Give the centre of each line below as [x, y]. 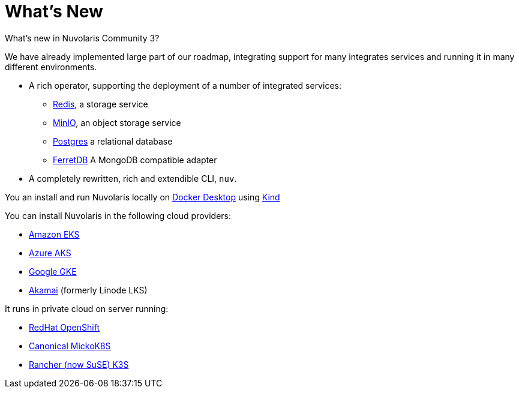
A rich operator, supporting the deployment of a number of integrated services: [185, 85]
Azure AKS [50, 253]
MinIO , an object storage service [117, 122]
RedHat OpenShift [64, 327]
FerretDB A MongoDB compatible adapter [135, 160]
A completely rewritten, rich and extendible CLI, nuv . [133, 178]
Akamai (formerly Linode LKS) [88, 290]
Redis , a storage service [100, 104]
